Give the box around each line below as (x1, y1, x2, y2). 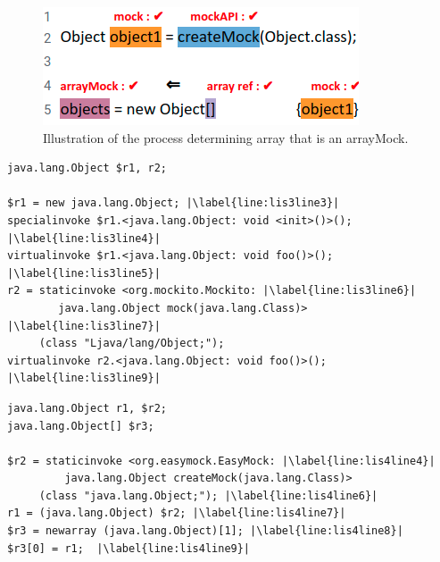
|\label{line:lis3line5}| (7, 266, 161, 280)
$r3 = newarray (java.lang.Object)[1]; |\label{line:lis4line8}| (7, 524, 403, 538)
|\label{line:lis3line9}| (7, 372, 161, 385)
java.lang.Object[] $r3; (7, 419, 154, 432)
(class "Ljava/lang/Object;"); (38, 337, 225, 350)
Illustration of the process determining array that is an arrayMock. (43, 128, 409, 147)
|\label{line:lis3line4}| (7, 231, 161, 245)
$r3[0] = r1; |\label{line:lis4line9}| (7, 541, 251, 555)
